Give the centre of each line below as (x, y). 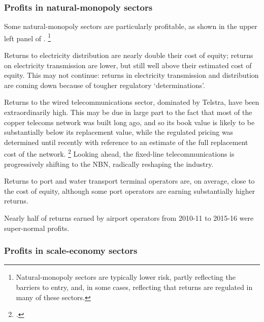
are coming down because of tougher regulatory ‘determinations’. (105, 85)
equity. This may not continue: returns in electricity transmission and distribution (131, 75)
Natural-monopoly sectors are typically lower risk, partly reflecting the (126, 277)
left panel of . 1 (28, 37)
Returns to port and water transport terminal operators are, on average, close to (129, 181)
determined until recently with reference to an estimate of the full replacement (126, 142)
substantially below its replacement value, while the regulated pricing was (119, 132)
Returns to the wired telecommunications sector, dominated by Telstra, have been (132, 102)
